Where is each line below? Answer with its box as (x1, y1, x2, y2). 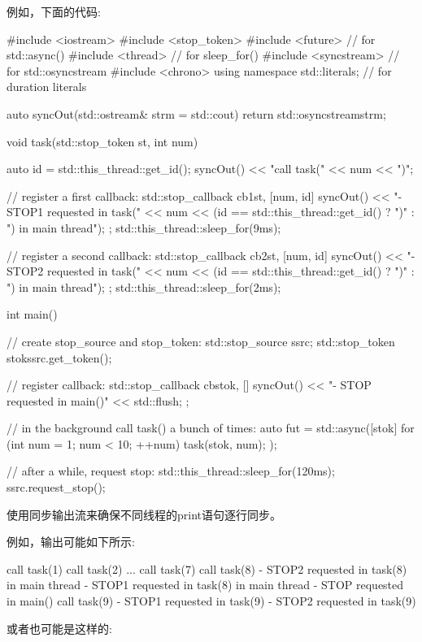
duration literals (7, 78, 87, 95)
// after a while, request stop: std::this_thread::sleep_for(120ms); (7, 462, 335, 479)
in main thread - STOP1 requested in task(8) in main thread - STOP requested (7, 576, 404, 593)
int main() (7, 306, 58, 323)
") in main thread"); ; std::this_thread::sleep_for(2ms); (7, 278, 281, 295)
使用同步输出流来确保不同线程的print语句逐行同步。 (7, 505, 282, 523)
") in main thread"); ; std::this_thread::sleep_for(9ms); (7, 219, 281, 236)
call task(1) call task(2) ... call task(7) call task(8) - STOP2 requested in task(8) (7, 560, 407, 577)
